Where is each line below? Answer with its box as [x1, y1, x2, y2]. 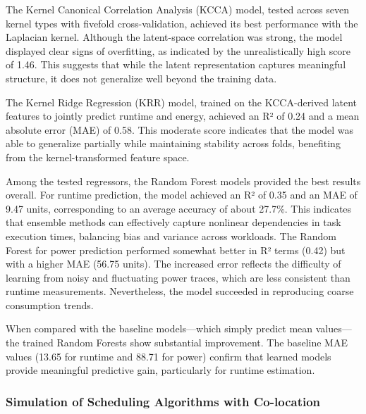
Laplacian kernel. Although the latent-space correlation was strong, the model [6, 30, 343, 44]
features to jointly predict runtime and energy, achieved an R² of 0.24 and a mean [6, 108, 360, 123]
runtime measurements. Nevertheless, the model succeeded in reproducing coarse [6, 284, 354, 299]
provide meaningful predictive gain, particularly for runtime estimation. [6, 363, 315, 377]
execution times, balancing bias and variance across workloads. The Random [6, 228, 336, 243]
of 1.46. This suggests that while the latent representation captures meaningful [6, 57, 346, 72]
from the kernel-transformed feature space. [6, 149, 190, 164]
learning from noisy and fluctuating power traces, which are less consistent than [6, 270, 350, 284]
